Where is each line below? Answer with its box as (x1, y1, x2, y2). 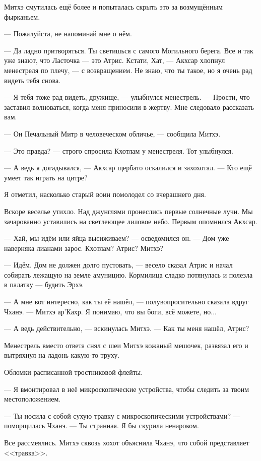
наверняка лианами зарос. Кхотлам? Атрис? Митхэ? (4, 242, 164, 253)
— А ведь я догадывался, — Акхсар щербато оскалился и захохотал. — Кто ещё (4, 162, 252, 173)
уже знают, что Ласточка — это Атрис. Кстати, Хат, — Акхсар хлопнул (4, 55, 225, 65)
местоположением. (4, 393, 61, 404)
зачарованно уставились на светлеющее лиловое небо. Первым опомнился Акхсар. (4, 216, 257, 226)
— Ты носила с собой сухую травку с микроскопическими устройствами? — (4, 410, 240, 421)
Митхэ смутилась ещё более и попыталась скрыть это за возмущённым (4, 2, 223, 12)
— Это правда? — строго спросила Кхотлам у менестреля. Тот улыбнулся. (4, 145, 233, 156)
